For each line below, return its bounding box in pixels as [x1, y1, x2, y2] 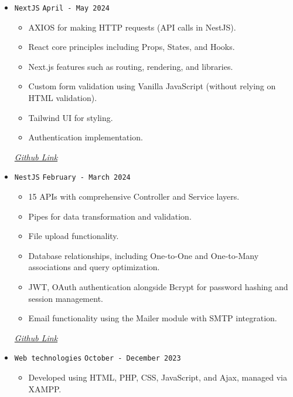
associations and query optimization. [28, 261, 160, 273]
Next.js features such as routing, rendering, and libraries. [28, 60, 233, 72]
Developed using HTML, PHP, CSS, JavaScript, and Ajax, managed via [28, 371, 287, 383]
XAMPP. [28, 382, 62, 395]
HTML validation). [28, 92, 97, 104]
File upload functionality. [28, 230, 119, 242]
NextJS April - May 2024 [14, 4, 110, 12]
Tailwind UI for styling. [28, 111, 113, 123]
